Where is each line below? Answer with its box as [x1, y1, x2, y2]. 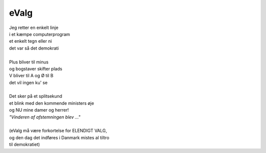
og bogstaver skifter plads [9, 65, 63, 71]
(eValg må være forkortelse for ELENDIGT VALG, [9, 128, 107, 134]
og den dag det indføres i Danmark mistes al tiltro [9, 134, 109, 140]
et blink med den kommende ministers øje [9, 100, 95, 106]
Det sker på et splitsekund [9, 93, 63, 99]
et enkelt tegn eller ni [9, 38, 52, 44]
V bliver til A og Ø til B [9, 73, 54, 79]
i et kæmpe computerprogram [9, 31, 70, 37]
